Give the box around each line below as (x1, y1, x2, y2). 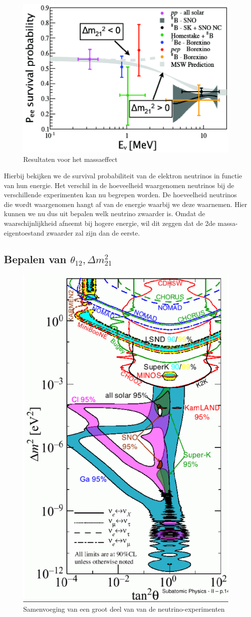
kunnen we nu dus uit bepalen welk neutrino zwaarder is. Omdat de (4, 208, 206, 219)
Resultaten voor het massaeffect (23, 154, 118, 164)
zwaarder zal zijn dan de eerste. (46, 227, 140, 237)
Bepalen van (4, 251, 67, 266)
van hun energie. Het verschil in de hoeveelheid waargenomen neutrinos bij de (4, 180, 234, 190)
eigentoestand (4, 227, 44, 237)
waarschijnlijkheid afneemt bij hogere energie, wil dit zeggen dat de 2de (4, 218, 216, 228)
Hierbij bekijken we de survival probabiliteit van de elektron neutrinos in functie (4, 170, 242, 180)
